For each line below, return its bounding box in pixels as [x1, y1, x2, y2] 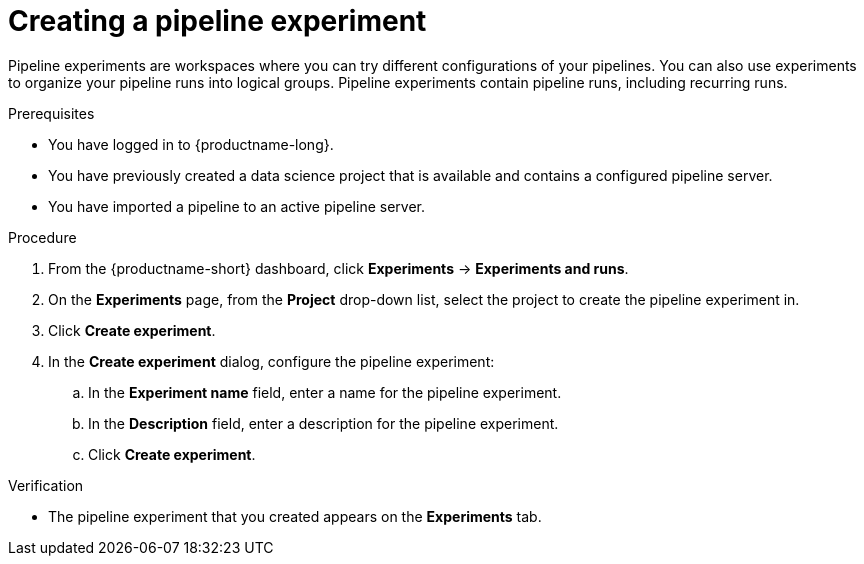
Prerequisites [8, 104, 95, 122]
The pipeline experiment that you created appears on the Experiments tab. [48, 507, 542, 525]
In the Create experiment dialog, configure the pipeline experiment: [48, 352, 495, 370]
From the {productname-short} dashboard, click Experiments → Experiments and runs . [48, 259, 629, 277]
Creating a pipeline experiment [8, 4, 427, 38]
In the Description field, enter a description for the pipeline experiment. [88, 414, 559, 432]
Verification [8, 476, 84, 494]
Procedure [8, 228, 77, 246]
